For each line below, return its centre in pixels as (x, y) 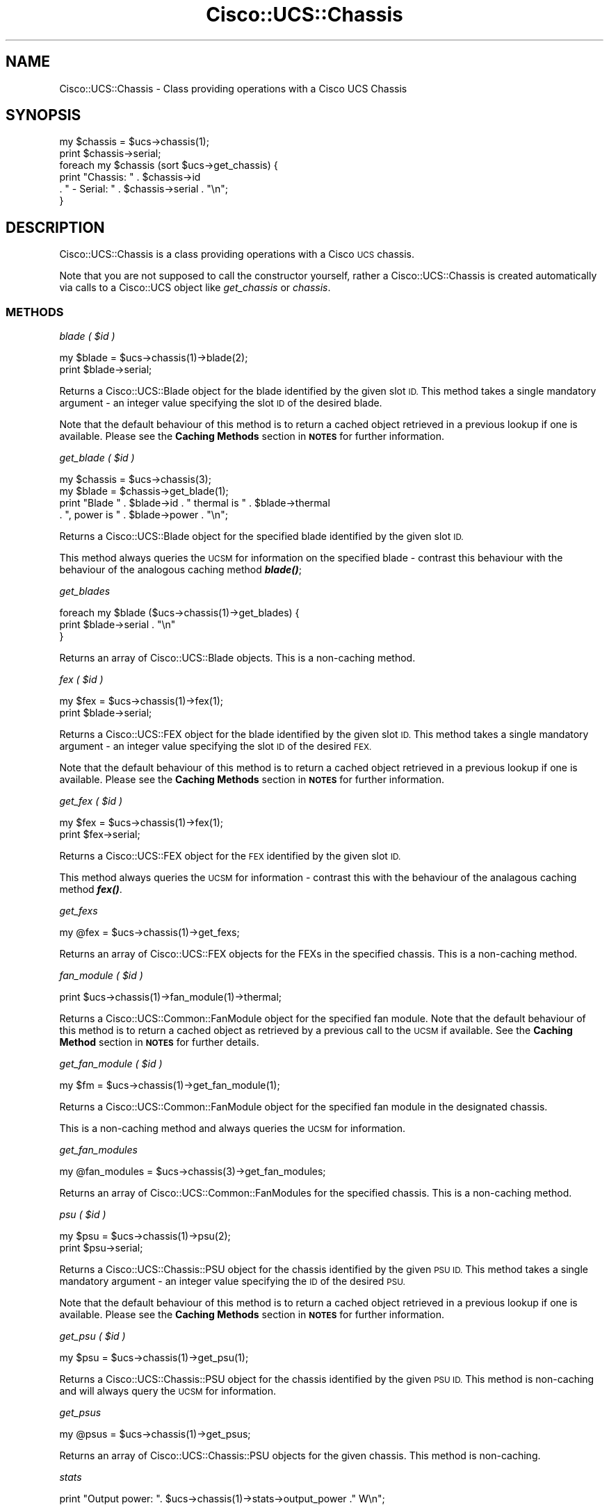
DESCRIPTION (55, 227)
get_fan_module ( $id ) (111, 1064)
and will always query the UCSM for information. (168, 1391)
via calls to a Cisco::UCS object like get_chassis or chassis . (195, 288)
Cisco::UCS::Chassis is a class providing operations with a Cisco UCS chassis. (237, 254)
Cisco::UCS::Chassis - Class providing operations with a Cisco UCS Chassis (233, 88)
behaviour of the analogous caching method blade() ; (180, 570)
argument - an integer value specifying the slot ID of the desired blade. (221, 403)
